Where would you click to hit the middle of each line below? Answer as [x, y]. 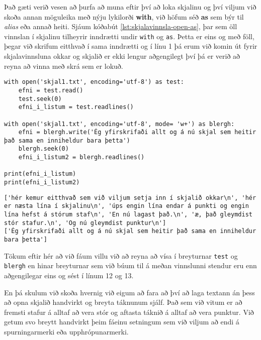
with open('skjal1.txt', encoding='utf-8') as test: [94, 82]
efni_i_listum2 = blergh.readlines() [81, 157]
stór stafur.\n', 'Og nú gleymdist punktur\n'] [85, 223]
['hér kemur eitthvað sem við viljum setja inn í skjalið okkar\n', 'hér [130, 198]
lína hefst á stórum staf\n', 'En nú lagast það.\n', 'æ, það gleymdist [128, 215]
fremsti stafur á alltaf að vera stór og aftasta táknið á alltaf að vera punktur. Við [129, 312]
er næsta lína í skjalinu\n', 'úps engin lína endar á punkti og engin [126, 206]
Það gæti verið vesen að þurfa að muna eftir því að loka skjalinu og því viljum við [130, 7]
